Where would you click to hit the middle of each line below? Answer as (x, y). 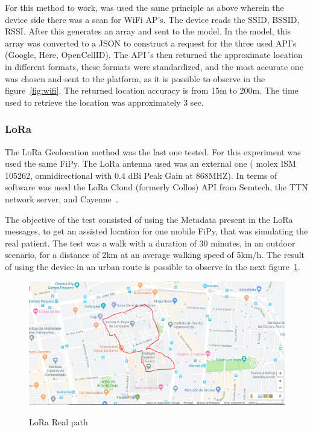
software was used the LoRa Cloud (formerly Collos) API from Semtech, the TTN (156, 187)
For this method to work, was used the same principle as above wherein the (144, 7)
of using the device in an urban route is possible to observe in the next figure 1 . (153, 266)
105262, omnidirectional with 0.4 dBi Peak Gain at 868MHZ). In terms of (141, 175)
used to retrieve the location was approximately (93, 102)
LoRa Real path (58, 422)
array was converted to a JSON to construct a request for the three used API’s (151, 43)
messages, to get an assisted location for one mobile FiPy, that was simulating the (156, 231)
